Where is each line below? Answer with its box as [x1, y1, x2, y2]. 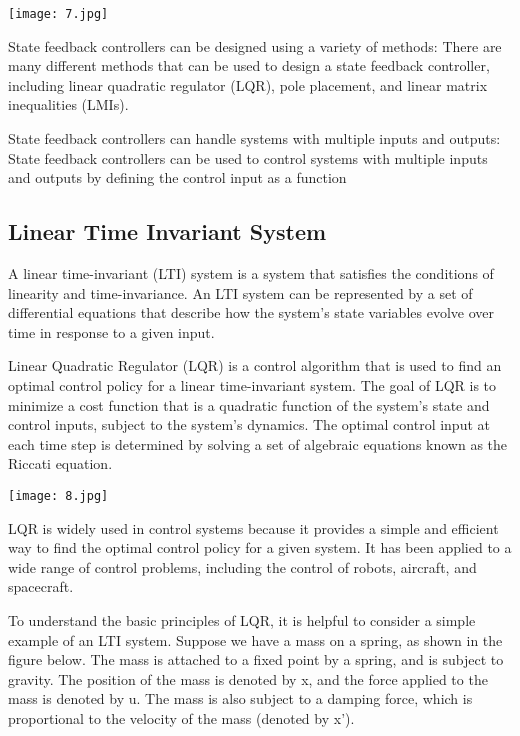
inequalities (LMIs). [8, 94, 129, 115]
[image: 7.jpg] [8, 7, 109, 21]
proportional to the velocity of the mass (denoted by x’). [8, 707, 355, 728]
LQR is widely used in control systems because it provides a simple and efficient [8, 517, 499, 538]
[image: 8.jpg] [8, 488, 109, 503]
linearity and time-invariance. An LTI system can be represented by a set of [8, 282, 473, 303]
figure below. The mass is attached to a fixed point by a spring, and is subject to [8, 649, 504, 670]
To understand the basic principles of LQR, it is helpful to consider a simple [8, 609, 476, 630]
